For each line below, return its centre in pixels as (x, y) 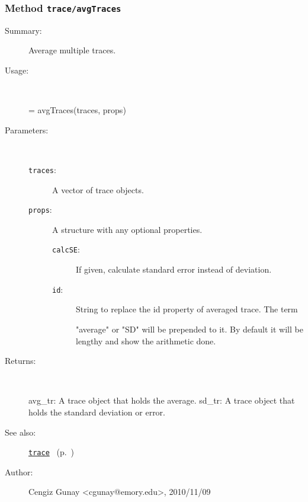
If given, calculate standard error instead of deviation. (174, 269)
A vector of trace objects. (98, 189)
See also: (20, 432)
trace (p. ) (52, 452)
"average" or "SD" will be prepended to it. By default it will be (190, 329)
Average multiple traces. (72, 50)
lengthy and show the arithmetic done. (146, 340)
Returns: (20, 361)
